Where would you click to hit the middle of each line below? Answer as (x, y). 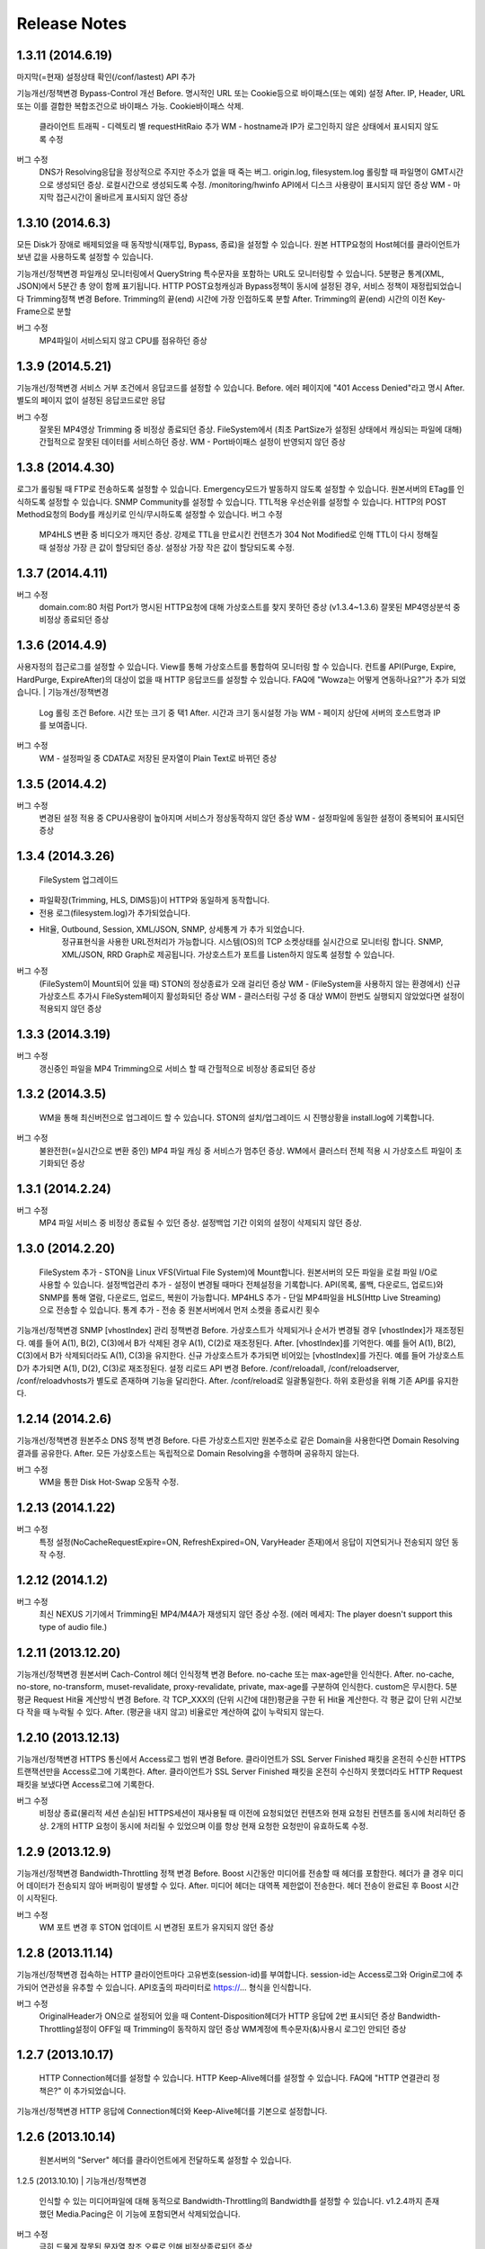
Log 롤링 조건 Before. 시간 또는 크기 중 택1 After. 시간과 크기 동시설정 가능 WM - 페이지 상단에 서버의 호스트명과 (235, 712)
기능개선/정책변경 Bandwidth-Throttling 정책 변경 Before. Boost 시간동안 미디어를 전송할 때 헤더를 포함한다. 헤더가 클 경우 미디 (240, 1873)
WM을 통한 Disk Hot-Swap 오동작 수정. (109, 1482)
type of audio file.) (73, 1626)
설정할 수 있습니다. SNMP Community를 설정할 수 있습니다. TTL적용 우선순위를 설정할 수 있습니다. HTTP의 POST (247, 502)
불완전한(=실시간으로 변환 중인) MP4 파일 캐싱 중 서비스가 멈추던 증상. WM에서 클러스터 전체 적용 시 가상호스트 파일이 (246, 1151)
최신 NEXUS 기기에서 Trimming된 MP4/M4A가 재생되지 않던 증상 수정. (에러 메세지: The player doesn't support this (246, 1614)
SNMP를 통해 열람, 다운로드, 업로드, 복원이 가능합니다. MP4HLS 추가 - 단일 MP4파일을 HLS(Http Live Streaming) (240, 1297)
